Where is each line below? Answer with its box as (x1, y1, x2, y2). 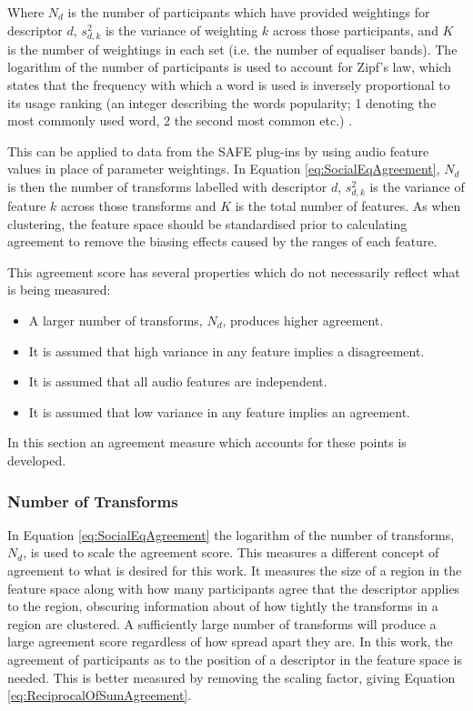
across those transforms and (61, 196, 216, 215)
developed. (7, 451, 66, 469)
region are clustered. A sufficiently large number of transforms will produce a (7, 614, 437, 633)
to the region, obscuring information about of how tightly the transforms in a (7, 596, 438, 616)
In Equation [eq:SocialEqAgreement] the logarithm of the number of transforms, (7, 525, 455, 544)
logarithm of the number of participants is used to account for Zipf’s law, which (7, 57, 452, 76)
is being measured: (7, 280, 111, 299)
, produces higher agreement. (222, 311, 384, 330)
